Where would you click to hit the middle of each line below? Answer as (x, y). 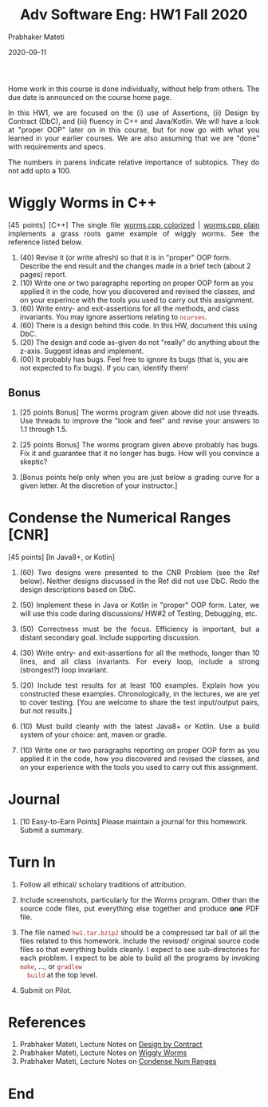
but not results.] (46, 710)
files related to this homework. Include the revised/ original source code (140, 941)
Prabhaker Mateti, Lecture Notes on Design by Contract (111, 1045)
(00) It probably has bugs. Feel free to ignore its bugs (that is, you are (134, 359)
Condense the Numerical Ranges (120, 518)
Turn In (32, 862)
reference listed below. (45, 242)
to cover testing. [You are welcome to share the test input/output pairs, (140, 702)
